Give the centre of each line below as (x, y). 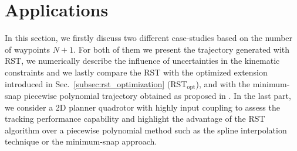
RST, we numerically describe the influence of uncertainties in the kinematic (142, 61)
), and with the (223, 83)
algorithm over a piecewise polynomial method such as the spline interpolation (146, 130)
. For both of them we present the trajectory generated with (182, 49)
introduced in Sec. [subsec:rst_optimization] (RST (96, 83)
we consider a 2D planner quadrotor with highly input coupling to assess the (142, 107)
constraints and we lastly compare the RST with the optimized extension (136, 72)
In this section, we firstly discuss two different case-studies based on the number (149, 38)
